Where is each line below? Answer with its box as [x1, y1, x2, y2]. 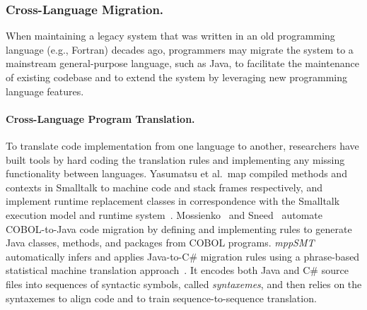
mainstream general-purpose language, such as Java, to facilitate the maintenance [6, 56, 359, 71]
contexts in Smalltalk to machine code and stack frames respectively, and [6, 179, 322, 194]
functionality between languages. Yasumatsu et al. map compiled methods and [6, 166, 347, 181]
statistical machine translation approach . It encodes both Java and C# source [6, 263, 349, 278]
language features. [6, 83, 84, 98]
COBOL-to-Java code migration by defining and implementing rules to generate [6, 221, 352, 236]
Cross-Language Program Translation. [6, 111, 195, 126]
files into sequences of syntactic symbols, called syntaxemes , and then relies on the [6, 276, 362, 291]
